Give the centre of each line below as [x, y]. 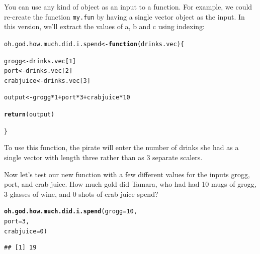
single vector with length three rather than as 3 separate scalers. [103, 157]
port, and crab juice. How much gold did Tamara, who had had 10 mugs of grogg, [130, 184]
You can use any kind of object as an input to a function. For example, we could [128, 7]
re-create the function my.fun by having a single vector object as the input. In [124, 16]
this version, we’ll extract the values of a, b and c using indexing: [104, 26]
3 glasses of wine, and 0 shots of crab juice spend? [81, 194]
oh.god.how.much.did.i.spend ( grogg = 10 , [71, 212]
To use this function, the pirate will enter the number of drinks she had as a [121, 147]
